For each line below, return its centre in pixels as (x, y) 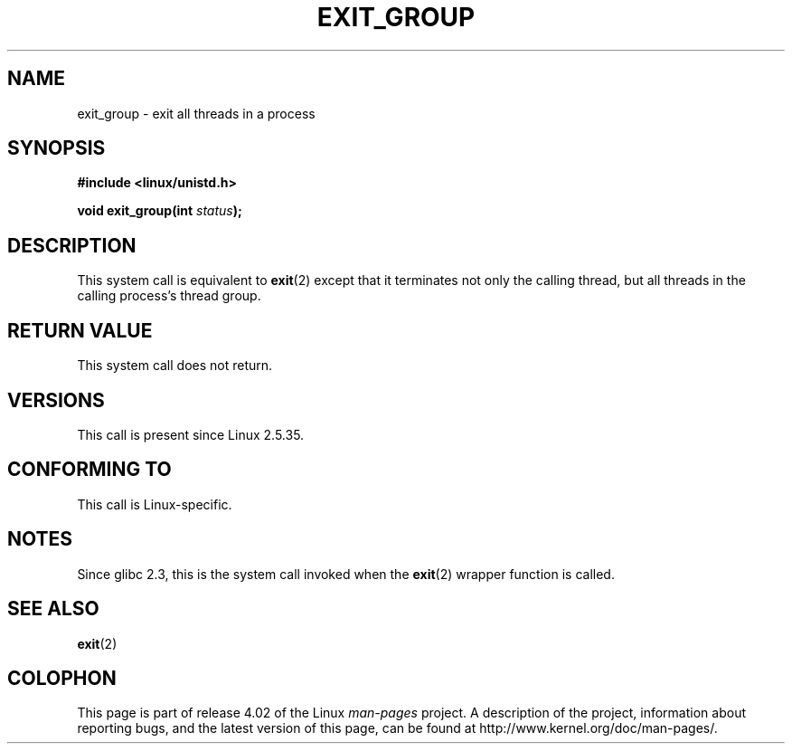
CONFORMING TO (90, 470)
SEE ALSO (53, 609)
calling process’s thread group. (169, 296)
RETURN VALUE (80, 330)
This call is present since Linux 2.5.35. (191, 434)
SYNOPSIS (57, 148)
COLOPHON (62, 678)
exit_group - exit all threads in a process (196, 113)
